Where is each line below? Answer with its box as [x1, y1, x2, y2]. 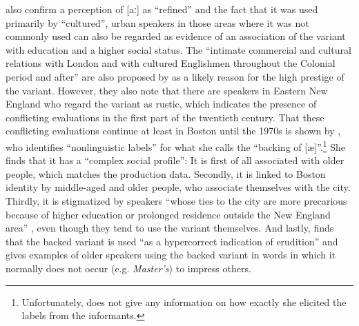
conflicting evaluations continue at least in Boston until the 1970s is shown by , [6, 123, 341, 138]
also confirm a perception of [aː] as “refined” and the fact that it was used [6, 2, 318, 16]
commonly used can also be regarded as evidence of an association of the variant [6, 29, 346, 43]
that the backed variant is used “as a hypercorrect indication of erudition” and [6, 234, 338, 248]
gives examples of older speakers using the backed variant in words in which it [6, 247, 336, 262]
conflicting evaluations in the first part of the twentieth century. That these [6, 110, 324, 124]
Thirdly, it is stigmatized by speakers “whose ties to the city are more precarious [6, 193, 347, 207]
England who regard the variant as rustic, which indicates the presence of [6, 96, 317, 111]
